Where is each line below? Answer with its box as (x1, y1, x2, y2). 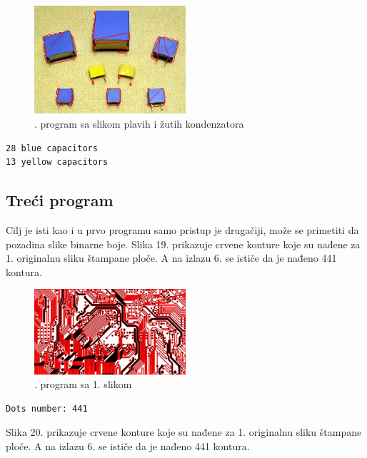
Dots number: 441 (6, 403, 88, 414)
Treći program (6, 189, 114, 211)
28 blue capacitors (6, 143, 98, 153)
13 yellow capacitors (6, 157, 109, 168)
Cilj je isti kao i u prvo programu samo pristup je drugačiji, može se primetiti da (6, 223, 359, 237)
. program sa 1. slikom (34, 377, 132, 392)
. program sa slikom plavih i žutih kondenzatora (34, 116, 244, 131)
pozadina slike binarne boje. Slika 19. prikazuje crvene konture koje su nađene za (6, 236, 361, 251)
